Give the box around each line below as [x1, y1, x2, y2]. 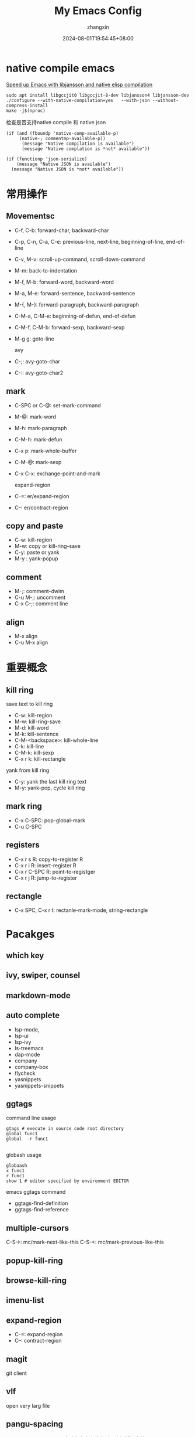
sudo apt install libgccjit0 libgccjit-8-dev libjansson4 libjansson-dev [6, 92, 190, 98]
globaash [6, 1163, 27, 1169]
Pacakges [6, 927, 55, 941]
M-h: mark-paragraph [14, 424, 67, 431]
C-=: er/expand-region [14, 492, 69, 499]
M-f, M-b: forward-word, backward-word [14, 278, 114, 285]
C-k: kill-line [14, 743, 44, 750]
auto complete [6, 1010, 60, 1020]
